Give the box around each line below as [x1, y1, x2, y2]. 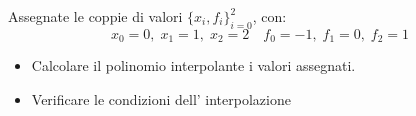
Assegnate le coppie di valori [8, 6, 183, 26]
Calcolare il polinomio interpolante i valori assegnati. [31, 55, 356, 76]
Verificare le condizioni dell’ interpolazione [31, 88, 291, 109]
